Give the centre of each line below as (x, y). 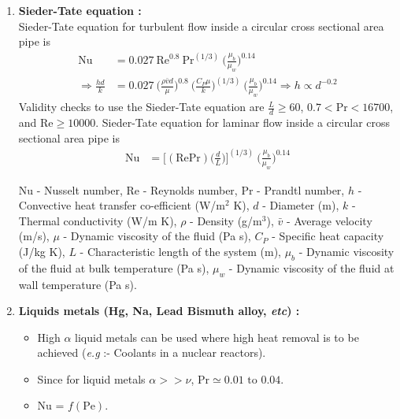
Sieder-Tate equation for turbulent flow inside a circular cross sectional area (201, 26)
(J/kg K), (42, 251)
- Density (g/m (226, 220)
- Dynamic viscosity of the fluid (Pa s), (157, 236)
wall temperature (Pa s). (78, 284)
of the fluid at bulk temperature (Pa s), (114, 267)
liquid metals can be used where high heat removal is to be (217, 337)
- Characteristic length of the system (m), (180, 251)
